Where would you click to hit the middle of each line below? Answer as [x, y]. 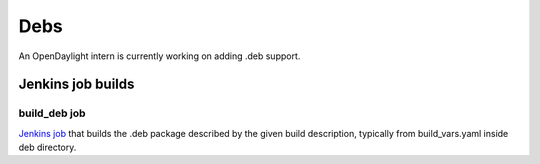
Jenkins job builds [76, 84]
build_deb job [52, 113]
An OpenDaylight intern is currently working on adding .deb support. [159, 56]
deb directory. [47, 147]
